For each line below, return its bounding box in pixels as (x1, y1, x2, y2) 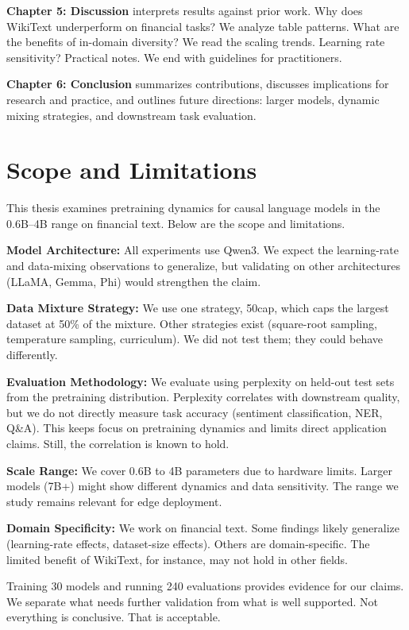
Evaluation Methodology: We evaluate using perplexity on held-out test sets (6, 373, 395, 389)
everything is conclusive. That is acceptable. (6, 609, 221, 625)
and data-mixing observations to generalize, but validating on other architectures (6, 257, 400, 274)
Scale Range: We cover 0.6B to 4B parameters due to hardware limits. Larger (6, 462, 392, 478)
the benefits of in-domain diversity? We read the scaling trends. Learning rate (6, 33, 385, 50)
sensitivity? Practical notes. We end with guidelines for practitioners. (6, 48, 342, 65)
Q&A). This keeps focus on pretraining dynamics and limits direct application (6, 419, 387, 436)
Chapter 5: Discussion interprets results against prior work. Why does (6, 2, 363, 18)
